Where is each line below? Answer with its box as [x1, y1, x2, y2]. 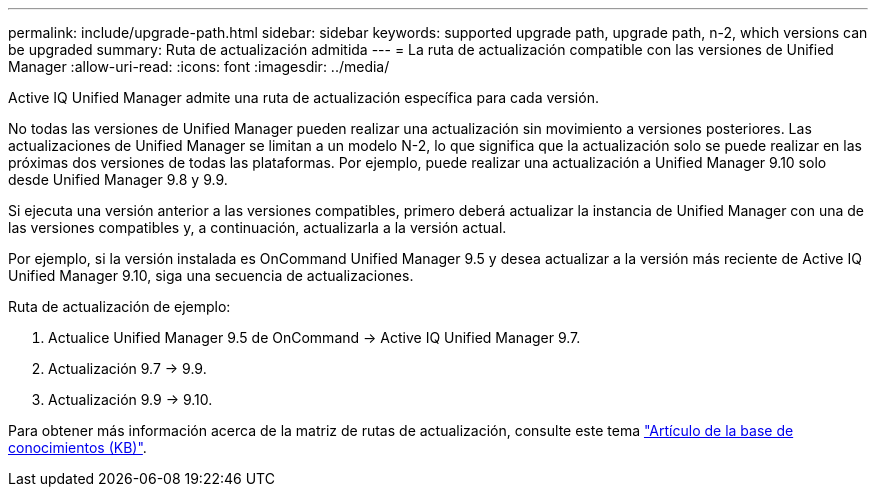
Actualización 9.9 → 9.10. [48, 391, 213, 408]
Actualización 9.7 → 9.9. [48, 360, 207, 377]
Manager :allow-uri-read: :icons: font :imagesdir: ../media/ [8, 58, 390, 75]
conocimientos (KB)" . [8, 439, 147, 456]
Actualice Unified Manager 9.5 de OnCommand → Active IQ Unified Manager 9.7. [48, 329, 581, 346]
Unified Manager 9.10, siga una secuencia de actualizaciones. [8, 267, 414, 284]
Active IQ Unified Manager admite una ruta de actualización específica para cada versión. [8, 89, 599, 106]
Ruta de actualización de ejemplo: [8, 298, 231, 315]
